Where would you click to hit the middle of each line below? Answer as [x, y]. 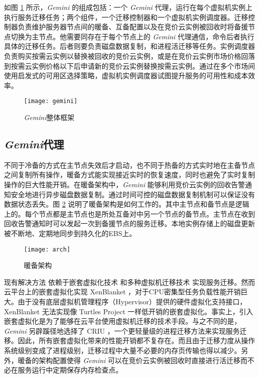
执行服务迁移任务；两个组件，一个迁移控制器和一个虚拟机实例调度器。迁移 [126, 17]
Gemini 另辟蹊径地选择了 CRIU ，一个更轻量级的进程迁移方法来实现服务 [122, 330]
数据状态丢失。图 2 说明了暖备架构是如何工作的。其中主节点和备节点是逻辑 [127, 204]
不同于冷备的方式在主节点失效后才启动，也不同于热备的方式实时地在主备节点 [129, 165]
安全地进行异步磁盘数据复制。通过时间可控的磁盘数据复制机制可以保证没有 [133, 194]
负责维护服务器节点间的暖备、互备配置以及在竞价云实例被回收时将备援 [133, 27]
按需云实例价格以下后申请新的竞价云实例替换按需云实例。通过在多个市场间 [133, 65]
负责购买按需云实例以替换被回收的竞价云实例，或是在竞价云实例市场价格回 [126, 56]
